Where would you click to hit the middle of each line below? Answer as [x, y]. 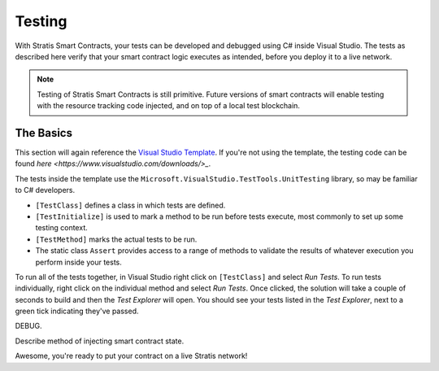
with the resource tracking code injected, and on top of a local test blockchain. [169, 106]
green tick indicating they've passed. [77, 311]
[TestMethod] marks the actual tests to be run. [116, 239]
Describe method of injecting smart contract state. [100, 341]
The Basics [44, 133]
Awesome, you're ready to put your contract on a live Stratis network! [131, 356]
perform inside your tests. [78, 262]
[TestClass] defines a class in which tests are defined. [130, 205]
